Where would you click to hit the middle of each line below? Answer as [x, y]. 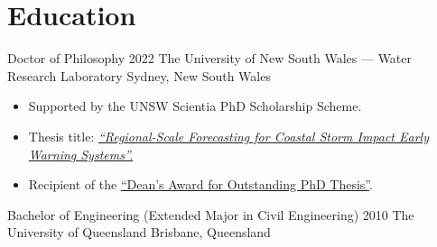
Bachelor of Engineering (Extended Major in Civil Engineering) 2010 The [211, 214]
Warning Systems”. [81, 154]
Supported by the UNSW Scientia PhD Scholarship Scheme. [195, 106]
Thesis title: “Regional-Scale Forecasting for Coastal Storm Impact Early [228, 136]
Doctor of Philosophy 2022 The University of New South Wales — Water [210, 58]
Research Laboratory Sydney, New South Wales [139, 75]
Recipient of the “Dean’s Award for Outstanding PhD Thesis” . [200, 184]
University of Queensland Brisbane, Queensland [139, 232]
